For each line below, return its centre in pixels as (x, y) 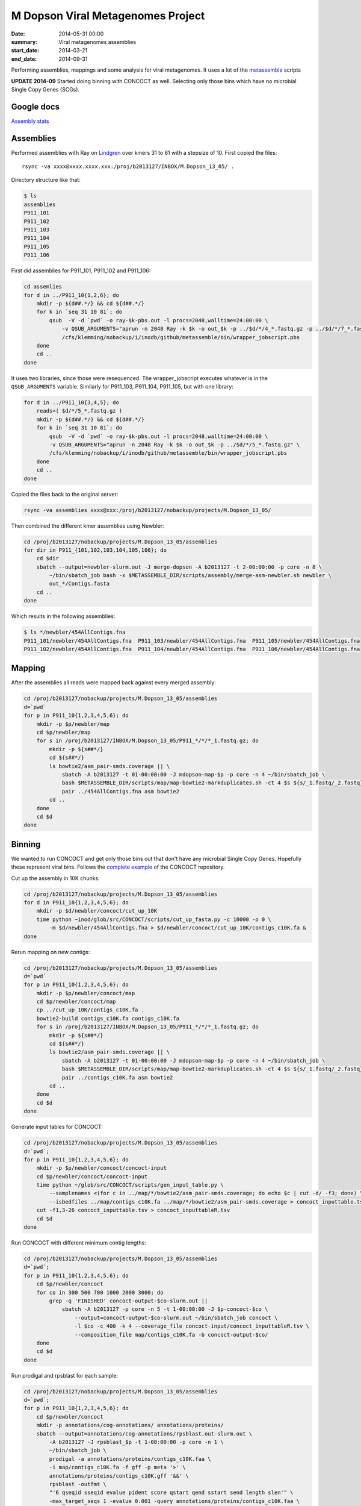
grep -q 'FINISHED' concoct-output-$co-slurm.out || (128, 1301)
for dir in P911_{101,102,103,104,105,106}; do (95, 550)
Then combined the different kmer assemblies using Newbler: (88, 526)
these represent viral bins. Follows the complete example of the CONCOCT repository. (118, 867)
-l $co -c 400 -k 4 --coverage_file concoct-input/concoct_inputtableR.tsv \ (192, 1326)
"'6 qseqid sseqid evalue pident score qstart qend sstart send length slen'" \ (171, 1493)
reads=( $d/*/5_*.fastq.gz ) (79, 411)
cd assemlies (43, 287)
